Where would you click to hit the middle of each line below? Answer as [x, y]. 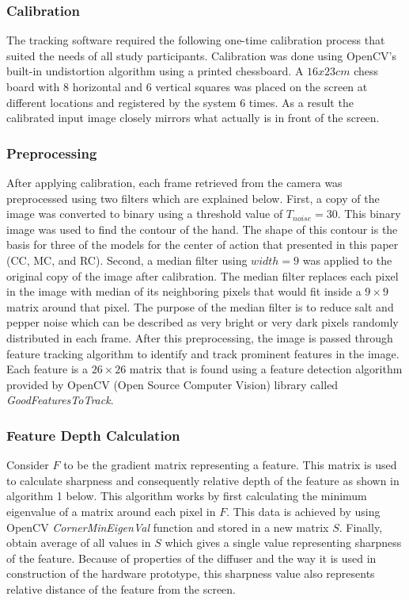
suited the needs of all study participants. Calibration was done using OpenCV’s [201, 55]
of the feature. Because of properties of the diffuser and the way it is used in [191, 558]
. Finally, [361, 527]
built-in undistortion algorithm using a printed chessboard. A [155, 71]
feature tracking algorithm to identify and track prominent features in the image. [203, 353]
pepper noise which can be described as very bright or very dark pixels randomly [203, 322]
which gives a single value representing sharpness [283, 543]
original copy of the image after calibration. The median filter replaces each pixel [203, 275]
